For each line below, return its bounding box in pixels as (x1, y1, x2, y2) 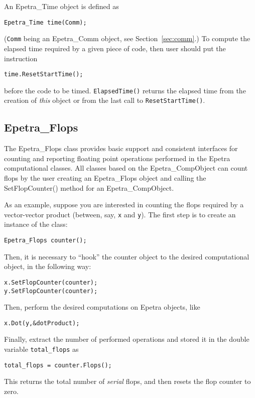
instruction (4, 53, 38, 63)
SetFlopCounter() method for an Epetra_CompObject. (4, 182, 174, 193)
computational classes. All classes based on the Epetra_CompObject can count (4, 163, 248, 173)
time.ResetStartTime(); (4, 71, 83, 78)
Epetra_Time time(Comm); (4, 19, 87, 26)
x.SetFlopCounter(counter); (4, 279, 98, 286)
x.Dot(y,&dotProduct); (4, 319, 80, 327)
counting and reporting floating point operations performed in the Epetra (4, 153, 230, 163)
